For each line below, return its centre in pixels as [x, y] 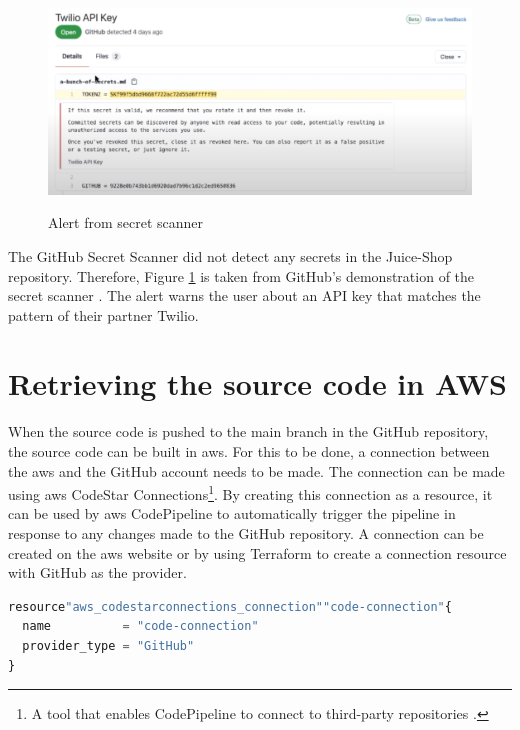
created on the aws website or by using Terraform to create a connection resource [257, 552]
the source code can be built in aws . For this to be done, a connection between [249, 451]
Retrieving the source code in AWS [257, 383]
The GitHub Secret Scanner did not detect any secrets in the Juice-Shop [230, 255]
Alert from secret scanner [126, 222]
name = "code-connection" [140, 626]
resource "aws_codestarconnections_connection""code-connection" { [230, 606]
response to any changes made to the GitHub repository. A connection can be [246, 533]
